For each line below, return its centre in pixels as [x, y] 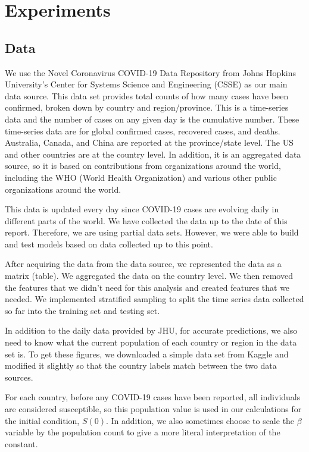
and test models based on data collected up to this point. [109, 244]
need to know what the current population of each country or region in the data [151, 342]
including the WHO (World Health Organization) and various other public [141, 177]
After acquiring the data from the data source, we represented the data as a [143, 264]
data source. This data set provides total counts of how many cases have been [147, 95]
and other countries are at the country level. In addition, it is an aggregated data [153, 154]
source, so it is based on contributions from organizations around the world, [143, 166]
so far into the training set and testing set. [82, 310]
